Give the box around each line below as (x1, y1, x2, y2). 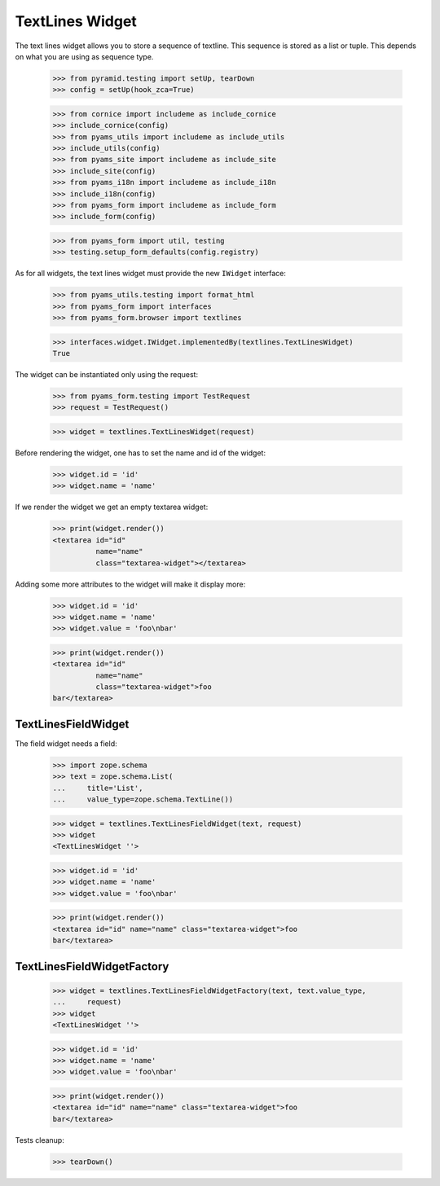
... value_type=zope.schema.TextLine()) (52, 795, 234, 804)
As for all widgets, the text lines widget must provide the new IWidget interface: (15, 269, 287, 279)
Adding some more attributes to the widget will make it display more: (15, 579, 246, 589)
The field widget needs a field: (15, 738, 117, 749)
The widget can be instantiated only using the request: (15, 370, 199, 380)
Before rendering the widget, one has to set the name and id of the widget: (15, 448, 266, 458)
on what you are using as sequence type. (15, 51, 154, 61)
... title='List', (52, 783, 143, 793)
